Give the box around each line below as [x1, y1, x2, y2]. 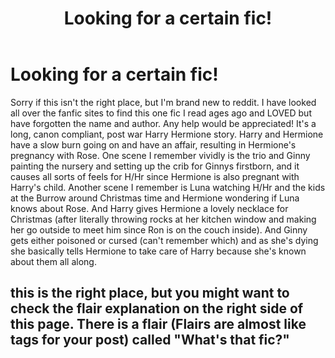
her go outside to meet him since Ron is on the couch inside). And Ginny [10, 223, 308, 236]
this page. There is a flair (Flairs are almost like [10, 316, 307, 333]
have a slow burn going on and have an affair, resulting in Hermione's [10, 138, 297, 151]
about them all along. [10, 255, 97, 267]
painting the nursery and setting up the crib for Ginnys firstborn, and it [10, 160, 300, 172]
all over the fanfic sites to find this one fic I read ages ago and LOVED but [10, 107, 312, 119]
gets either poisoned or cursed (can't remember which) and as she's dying [10, 234, 319, 246]
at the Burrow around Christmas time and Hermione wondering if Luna [10, 192, 300, 204]
